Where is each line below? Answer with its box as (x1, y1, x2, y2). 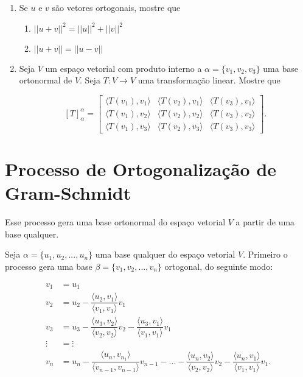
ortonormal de (19, 74, 72, 86)
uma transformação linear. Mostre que (138, 74, 280, 86)
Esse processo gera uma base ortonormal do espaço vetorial (5, 216, 226, 228)
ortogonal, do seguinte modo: (164, 259, 273, 272)
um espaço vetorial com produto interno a (45, 62, 202, 74)
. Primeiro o (243, 248, 288, 261)
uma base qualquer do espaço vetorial (95, 248, 235, 261)
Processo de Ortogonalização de (5, 157, 277, 181)
